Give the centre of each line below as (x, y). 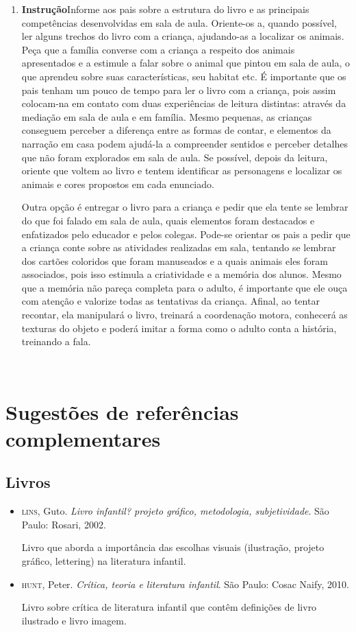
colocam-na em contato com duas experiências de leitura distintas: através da (184, 103)
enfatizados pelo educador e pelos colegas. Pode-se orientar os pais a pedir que (186, 234)
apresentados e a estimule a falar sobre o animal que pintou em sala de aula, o (186, 63)
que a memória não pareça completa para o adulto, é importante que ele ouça (185, 287)
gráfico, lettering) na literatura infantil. (104, 560)
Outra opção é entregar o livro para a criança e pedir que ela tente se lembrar (185, 207)
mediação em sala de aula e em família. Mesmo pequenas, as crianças (167, 116)
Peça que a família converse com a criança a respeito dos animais (158, 49)
